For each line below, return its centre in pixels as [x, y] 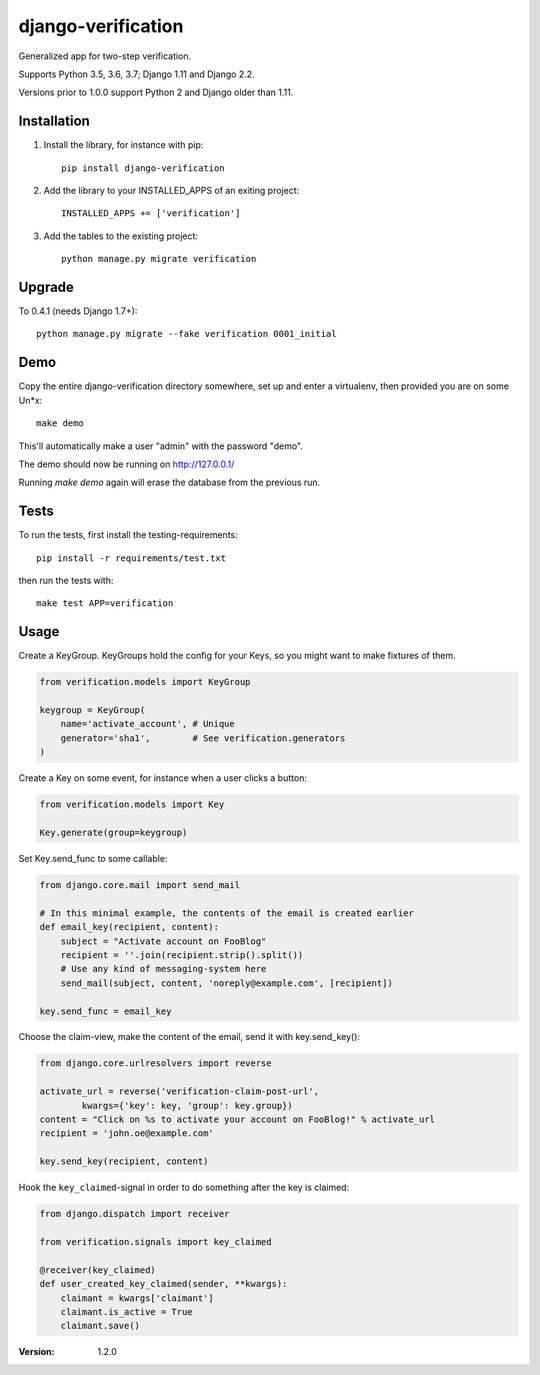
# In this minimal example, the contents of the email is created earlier [227, 913]
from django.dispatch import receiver [134, 1214]
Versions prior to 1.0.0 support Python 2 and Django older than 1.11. [156, 92]
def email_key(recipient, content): [129, 927]
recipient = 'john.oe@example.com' [126, 1133]
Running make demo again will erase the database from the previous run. [169, 482]
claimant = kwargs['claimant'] [137, 1298]
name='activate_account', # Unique [147, 724]
